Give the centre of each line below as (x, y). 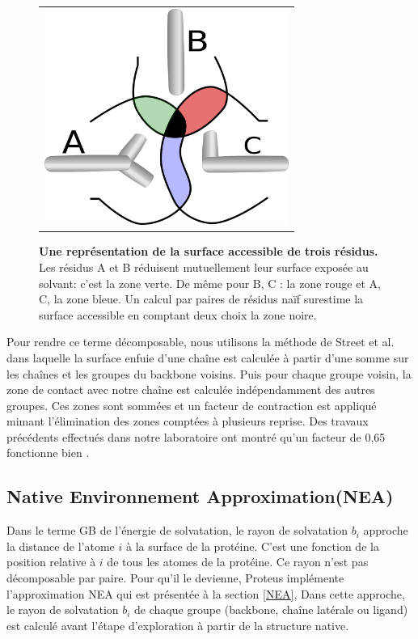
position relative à (51, 562)
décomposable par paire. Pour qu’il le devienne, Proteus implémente (175, 578)
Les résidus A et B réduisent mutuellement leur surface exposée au (204, 267)
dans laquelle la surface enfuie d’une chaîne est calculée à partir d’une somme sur (208, 357)
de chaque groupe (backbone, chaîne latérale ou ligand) (271, 609)
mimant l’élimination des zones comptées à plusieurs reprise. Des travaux (188, 421)
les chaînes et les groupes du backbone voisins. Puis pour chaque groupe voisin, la (209, 373)
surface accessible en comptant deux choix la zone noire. (178, 314)
